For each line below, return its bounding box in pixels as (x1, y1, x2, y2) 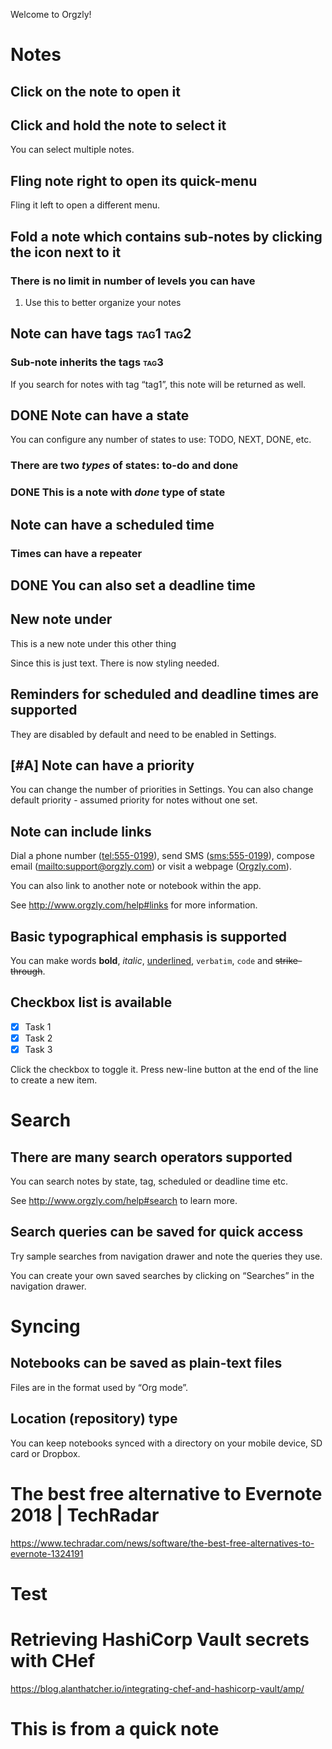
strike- (274, 955, 303, 966)
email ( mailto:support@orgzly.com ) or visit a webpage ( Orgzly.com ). (10, 860, 292, 873)
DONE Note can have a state (10, 407, 190, 424)
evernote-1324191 (10, 1547, 84, 1559)
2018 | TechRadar (10, 1504, 160, 1526)
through (10, 965, 43, 977)
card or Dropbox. (10, 1447, 81, 1459)
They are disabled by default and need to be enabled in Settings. (10, 728, 277, 740)
